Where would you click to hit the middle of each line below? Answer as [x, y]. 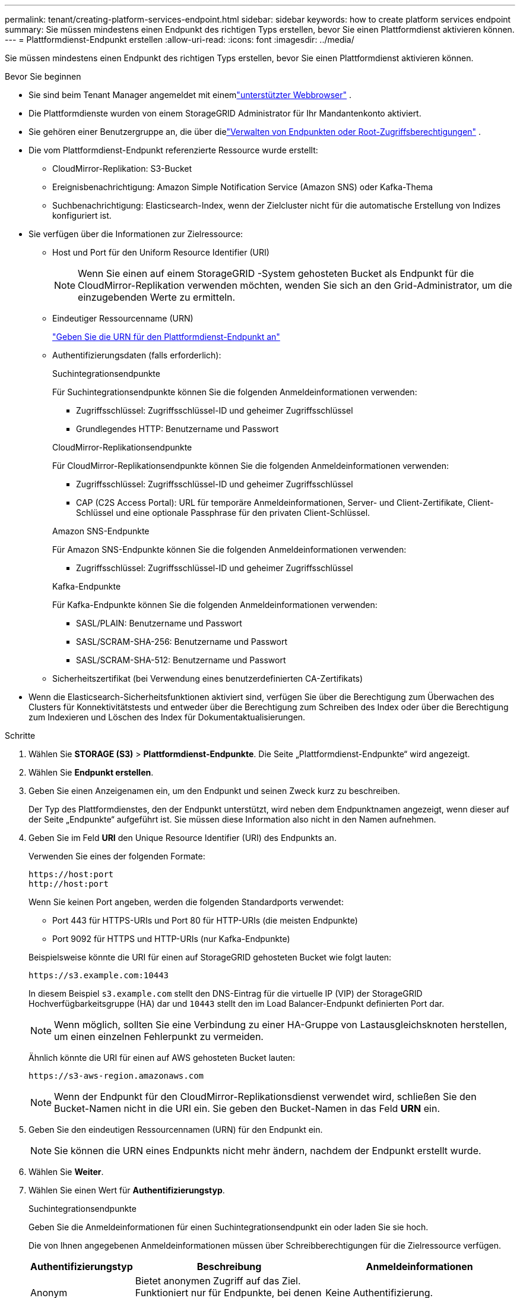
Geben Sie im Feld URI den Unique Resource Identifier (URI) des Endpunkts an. [183, 838]
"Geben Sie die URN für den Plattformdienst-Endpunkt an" [166, 337]
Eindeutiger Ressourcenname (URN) [123, 318]
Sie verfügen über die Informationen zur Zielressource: [136, 234]
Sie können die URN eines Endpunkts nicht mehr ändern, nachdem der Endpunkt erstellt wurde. [268, 1151]
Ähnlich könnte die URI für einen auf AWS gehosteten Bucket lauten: [162, 1058]
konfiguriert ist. [82, 215]
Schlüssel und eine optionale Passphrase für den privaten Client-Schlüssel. [223, 513]
